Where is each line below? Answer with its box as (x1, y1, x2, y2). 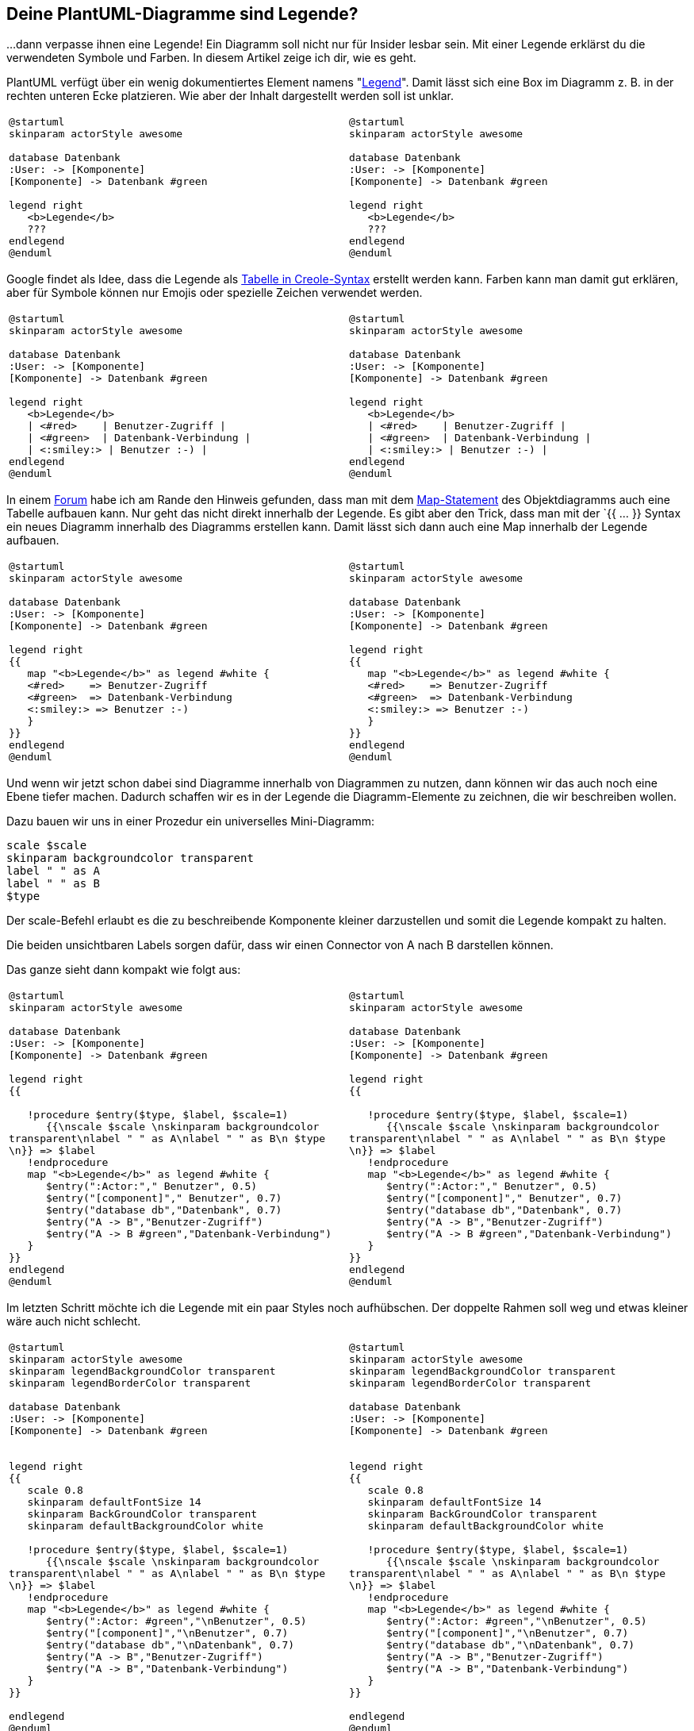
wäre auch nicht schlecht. (6, 1314, 141, 1329)
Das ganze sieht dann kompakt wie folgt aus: (6, 963, 241, 977)
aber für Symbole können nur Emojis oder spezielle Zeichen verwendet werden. (6, 286, 423, 300)
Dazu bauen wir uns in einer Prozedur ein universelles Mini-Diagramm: (6, 814, 375, 829)
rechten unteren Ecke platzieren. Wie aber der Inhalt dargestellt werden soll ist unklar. (6, 89, 454, 103)
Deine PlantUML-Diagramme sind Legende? (6, 4, 359, 24)
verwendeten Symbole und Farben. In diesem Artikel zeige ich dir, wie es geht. (6, 51, 416, 65)
